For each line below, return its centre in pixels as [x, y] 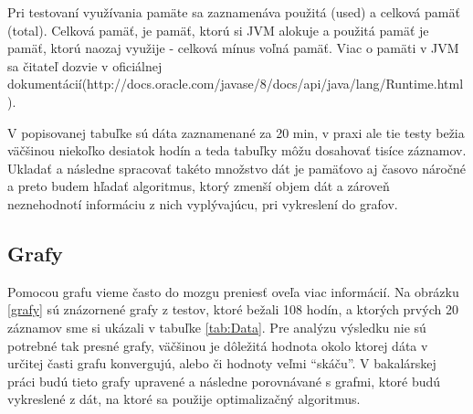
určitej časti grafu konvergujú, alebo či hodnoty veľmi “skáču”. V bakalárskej [222, 363]
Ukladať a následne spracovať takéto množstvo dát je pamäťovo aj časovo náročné [237, 168]
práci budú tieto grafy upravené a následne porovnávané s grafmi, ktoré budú [224, 381]
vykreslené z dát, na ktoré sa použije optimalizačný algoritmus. [184, 399]
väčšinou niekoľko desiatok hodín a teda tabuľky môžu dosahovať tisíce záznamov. [237, 150]
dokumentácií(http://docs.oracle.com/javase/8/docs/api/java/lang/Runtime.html [236, 84]
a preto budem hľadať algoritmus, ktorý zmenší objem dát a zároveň [199, 186]
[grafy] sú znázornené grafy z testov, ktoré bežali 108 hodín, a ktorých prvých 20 [233, 309]
